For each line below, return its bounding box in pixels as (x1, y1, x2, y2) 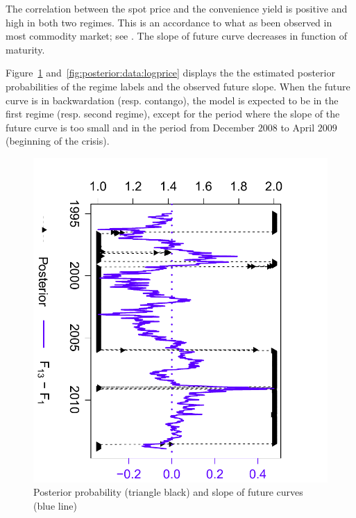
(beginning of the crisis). (6, 133, 110, 148)
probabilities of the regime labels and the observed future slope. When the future (6, 79, 350, 93)
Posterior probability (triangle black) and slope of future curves (33, 485, 303, 499)
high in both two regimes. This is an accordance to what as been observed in (6, 15, 332, 29)
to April (280, 120, 315, 134)
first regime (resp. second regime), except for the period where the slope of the (6, 106, 340, 121)
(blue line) (33, 498, 78, 512)
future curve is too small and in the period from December (6, 120, 255, 134)
